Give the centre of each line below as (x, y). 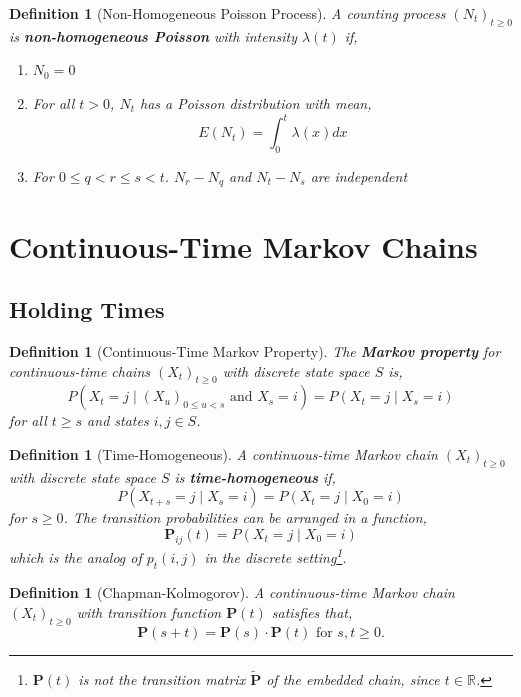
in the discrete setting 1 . (275, 556)
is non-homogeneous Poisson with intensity (153, 35)
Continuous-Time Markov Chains (243, 245)
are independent (359, 175)
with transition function (149, 611)
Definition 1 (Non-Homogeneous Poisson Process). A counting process (227, 13)
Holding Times (87, 309)
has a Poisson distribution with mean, (255, 102)
